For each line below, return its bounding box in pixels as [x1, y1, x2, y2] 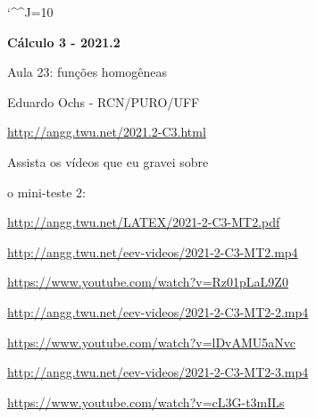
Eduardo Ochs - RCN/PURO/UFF [7, 92, 200, 111]
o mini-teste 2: [7, 182, 86, 201]
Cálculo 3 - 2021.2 [7, 32, 121, 51]
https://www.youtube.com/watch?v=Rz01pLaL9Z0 [7, 272, 288, 291]
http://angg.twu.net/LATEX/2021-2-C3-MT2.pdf [7, 213, 280, 231]
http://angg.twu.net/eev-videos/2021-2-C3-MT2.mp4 [7, 242, 298, 261]
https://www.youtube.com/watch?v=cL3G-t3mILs [7, 392, 285, 411]
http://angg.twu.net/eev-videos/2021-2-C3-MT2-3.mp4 [7, 363, 309, 381]
